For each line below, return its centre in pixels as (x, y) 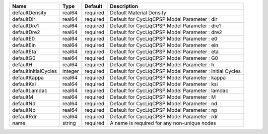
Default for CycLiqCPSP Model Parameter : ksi (164, 84)
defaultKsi (24, 84)
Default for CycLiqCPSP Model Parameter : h (162, 65)
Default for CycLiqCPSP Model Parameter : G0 (164, 58)
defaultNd (24, 104)
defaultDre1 (26, 26)
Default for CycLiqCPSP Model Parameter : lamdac (169, 90)
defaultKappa (28, 78)
